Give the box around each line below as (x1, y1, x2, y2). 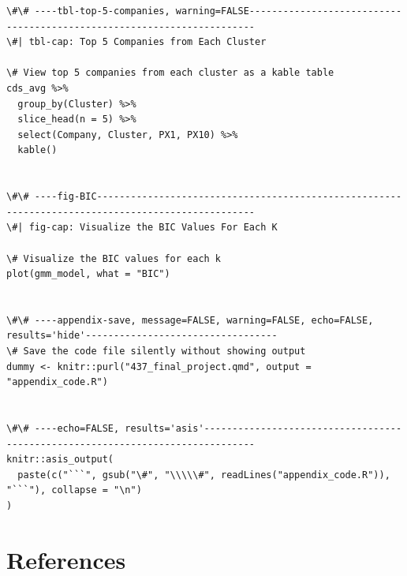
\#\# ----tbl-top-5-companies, (6, 6, 170, 17)
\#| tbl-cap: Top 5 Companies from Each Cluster (6, 36, 267, 48)
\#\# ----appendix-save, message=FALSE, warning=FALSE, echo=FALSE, (6, 314, 374, 326)
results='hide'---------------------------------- (6, 330, 278, 342)
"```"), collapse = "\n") (6, 484, 142, 496)
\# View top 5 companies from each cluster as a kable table (6, 67, 334, 79)
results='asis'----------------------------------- (125, 423, 402, 435)
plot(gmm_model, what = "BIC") (6, 268, 170, 280)
